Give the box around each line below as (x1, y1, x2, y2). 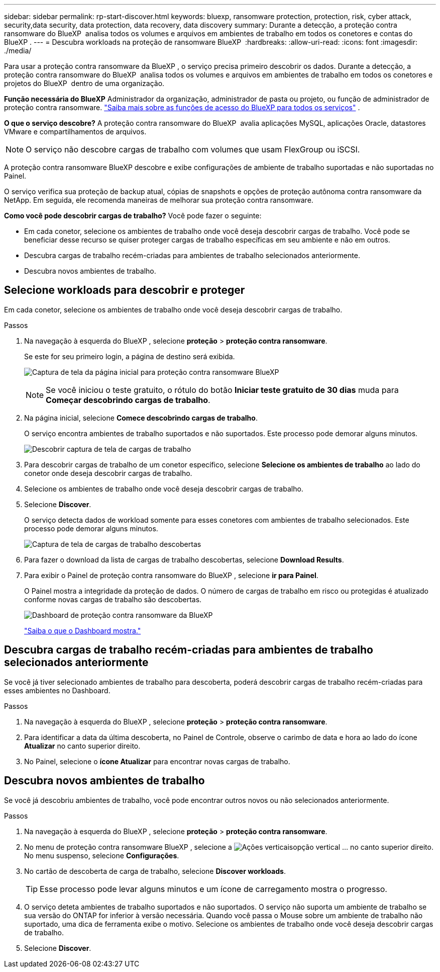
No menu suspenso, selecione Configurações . (24, 851, 179, 860)
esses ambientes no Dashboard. (4, 686, 111, 695)
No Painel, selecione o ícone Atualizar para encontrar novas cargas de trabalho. (24, 757, 290, 766)
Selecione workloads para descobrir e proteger (4, 284, 245, 297)
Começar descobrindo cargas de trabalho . (46, 394, 210, 405)
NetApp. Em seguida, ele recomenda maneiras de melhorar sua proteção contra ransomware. (4, 196, 313, 204)
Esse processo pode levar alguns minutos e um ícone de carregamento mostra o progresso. (40, 883, 387, 894)
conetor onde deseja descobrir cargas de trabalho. (24, 468, 192, 477)
